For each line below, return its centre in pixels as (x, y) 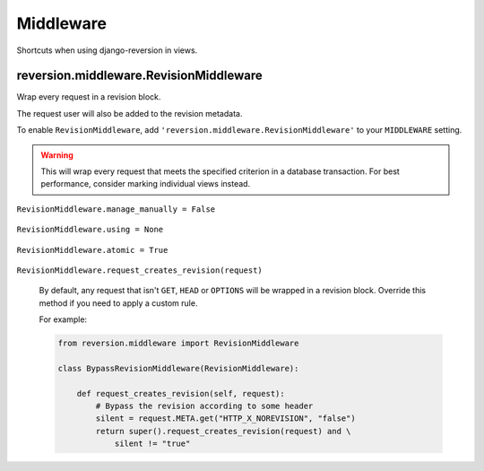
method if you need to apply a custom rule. (118, 303)
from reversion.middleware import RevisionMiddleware (178, 344)
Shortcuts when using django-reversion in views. (107, 50)
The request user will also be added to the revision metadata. (130, 113)
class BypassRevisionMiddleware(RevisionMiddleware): (178, 368)
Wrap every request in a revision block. (89, 97)
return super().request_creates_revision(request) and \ (223, 431)
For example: (63, 319)
